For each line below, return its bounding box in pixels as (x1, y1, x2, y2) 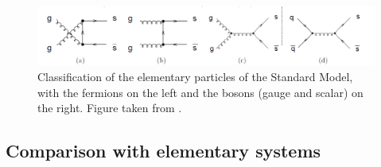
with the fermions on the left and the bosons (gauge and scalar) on (37, 83, 364, 100)
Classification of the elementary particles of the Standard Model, (37, 68, 353, 84)
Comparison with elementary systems (6, 138, 321, 163)
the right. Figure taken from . (37, 99, 182, 116)
